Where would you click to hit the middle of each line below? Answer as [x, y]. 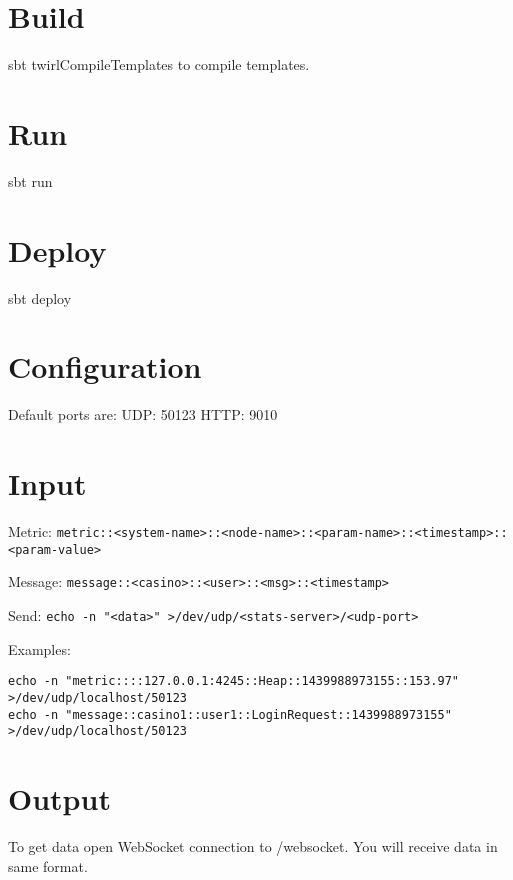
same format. [48, 865]
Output [59, 798]
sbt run [30, 180]
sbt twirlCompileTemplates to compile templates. [159, 64]
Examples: [39, 648]
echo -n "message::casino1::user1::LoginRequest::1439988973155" [230, 714]
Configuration [105, 366]
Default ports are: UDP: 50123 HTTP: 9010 [143, 414]
